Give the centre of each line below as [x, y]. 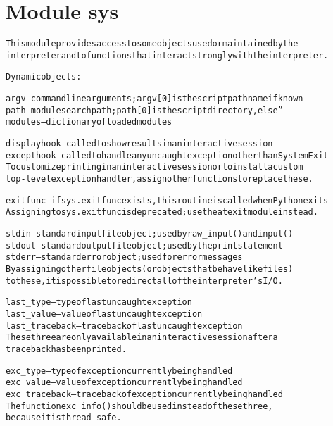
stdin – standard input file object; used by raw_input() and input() [150, 234]
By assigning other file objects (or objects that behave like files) [150, 269]
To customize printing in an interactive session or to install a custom [155, 167]
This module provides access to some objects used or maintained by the [152, 44]
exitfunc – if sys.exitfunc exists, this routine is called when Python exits [167, 200]
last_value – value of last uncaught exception [104, 314]
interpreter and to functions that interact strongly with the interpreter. [167, 55]
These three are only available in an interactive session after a [142, 338]
